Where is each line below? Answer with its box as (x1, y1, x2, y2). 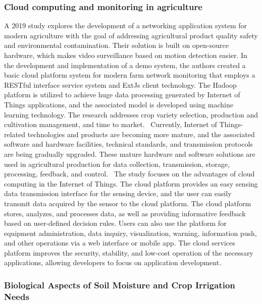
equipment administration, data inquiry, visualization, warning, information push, (4, 227, 257, 238)
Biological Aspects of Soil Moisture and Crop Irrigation (4, 278, 235, 291)
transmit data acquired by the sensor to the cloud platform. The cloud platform (4, 198, 251, 208)
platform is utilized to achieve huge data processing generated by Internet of (4, 89, 240, 100)
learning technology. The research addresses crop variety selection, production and (4, 109, 258, 119)
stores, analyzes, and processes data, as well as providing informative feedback (4, 208, 246, 218)
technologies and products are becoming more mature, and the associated (27, 129, 255, 139)
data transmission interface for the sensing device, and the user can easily (4, 188, 232, 199)
